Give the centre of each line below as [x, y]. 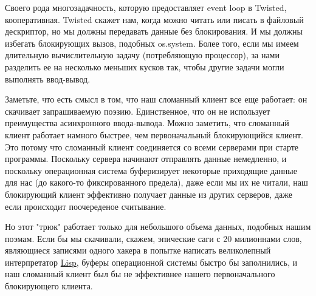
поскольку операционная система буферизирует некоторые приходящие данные [151, 170]
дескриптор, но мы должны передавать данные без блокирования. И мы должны [154, 31]
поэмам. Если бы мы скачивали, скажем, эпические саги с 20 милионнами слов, [153, 238]
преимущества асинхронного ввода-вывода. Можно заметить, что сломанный [147, 123]
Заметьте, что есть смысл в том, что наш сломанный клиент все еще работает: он [156, 99]
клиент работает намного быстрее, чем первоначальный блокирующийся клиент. [154, 134]
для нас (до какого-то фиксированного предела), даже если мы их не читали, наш [156, 182]
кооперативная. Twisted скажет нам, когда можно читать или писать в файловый [154, 19]
